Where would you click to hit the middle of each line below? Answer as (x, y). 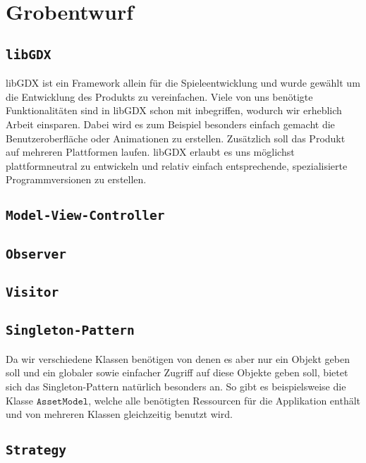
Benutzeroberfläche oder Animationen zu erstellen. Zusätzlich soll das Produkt (176, 138)
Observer (36, 254)
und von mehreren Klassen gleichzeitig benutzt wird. (119, 414)
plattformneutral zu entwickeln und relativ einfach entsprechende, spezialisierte (177, 165)
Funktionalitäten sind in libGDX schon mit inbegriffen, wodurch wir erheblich (174, 110)
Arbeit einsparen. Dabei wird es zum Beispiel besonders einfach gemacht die (170, 124)
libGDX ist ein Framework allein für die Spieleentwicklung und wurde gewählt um (183, 83)
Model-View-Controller (85, 216)
